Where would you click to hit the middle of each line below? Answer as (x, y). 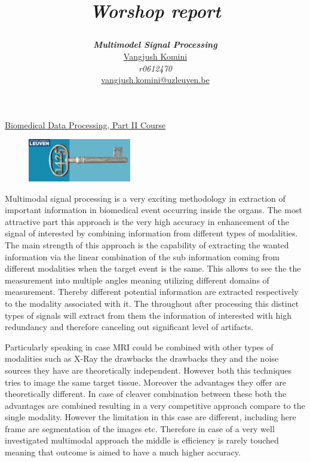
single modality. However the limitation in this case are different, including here (151, 417)
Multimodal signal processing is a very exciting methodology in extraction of (145, 198)
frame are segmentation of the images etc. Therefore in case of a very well (140, 428)
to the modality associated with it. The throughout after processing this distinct (152, 303)
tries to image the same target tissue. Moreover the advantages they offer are (146, 382)
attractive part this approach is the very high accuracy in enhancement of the (147, 221)
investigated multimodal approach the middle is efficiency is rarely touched (142, 440)
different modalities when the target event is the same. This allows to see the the (153, 268)
